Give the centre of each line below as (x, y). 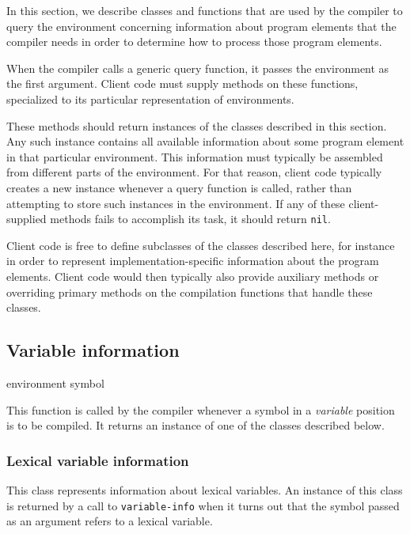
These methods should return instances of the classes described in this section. (197, 125)
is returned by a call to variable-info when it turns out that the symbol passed (203, 505)
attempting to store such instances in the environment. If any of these (176, 203)
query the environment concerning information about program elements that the (201, 26)
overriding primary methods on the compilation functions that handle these (190, 292)
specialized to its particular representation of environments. (150, 98)
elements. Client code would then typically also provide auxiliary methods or (193, 276)
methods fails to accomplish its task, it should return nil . (190, 219)
